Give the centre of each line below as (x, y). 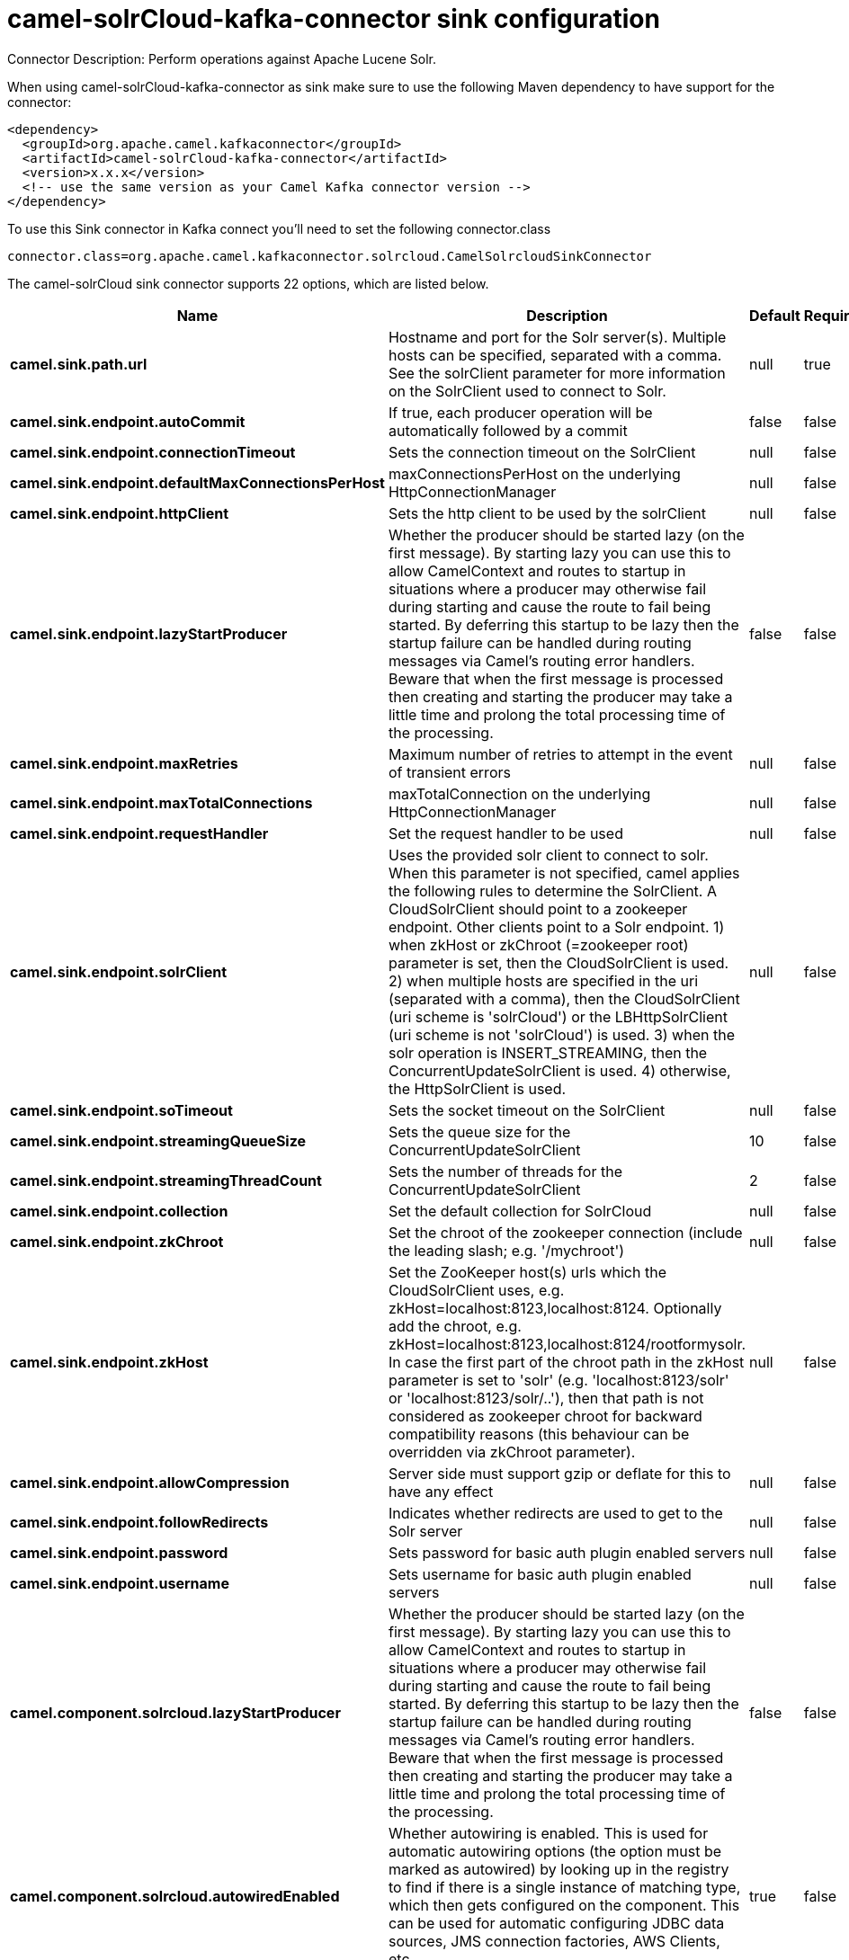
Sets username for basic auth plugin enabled (540, 1574)
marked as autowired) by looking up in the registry (559, 1869)
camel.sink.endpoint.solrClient (119, 971)
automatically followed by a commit (508, 430)
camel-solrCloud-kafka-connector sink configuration (334, 19)
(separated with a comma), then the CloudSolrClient (564, 998)
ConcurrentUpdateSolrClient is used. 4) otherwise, (559, 1070)
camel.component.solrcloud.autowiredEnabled (175, 1896)
